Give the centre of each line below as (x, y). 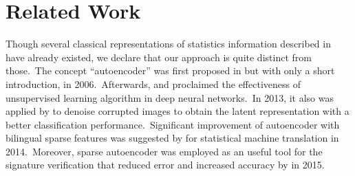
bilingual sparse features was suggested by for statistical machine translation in (172, 138)
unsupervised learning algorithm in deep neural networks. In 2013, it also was (170, 97)
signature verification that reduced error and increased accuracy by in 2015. (165, 165)
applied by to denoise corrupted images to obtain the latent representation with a (177, 111)
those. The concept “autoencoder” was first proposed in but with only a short (170, 70)
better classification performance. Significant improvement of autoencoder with (173, 124)
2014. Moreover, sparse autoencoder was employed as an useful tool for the (164, 151)
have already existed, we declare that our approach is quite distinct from (159, 57)
